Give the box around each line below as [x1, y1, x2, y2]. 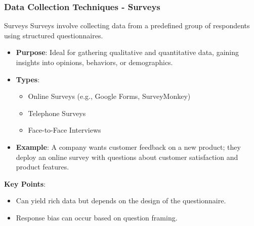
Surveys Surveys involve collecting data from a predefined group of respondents [4, 20, 250, 31]
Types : [16, 74, 40, 84]
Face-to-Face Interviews [28, 125, 101, 135]
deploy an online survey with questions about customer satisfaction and [16, 151, 238, 162]
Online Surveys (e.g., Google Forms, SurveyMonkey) [28, 91, 191, 101]
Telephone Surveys [28, 107, 86, 118]
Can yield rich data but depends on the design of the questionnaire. [16, 195, 226, 206]
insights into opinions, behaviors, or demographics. [16, 57, 173, 67]
